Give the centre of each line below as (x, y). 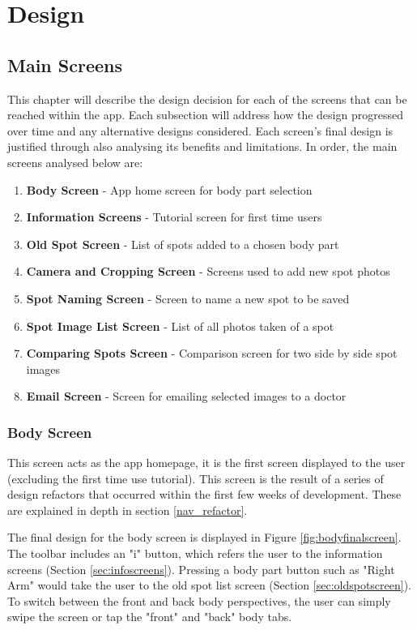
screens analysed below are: (75, 162)
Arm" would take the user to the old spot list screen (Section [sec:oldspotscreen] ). (210, 585)
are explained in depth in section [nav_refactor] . (128, 510)
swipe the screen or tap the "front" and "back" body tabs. (150, 617)
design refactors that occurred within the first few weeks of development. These (204, 494)
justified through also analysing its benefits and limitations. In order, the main (202, 146)
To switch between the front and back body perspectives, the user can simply (199, 600)
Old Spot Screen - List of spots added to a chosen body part (183, 244)
